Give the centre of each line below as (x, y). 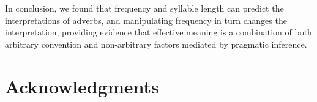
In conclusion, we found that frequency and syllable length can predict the (144, 8)
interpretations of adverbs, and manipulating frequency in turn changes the (146, 20)
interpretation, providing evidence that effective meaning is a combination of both (158, 32)
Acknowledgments (82, 86)
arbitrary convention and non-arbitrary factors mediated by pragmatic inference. (156, 44)
